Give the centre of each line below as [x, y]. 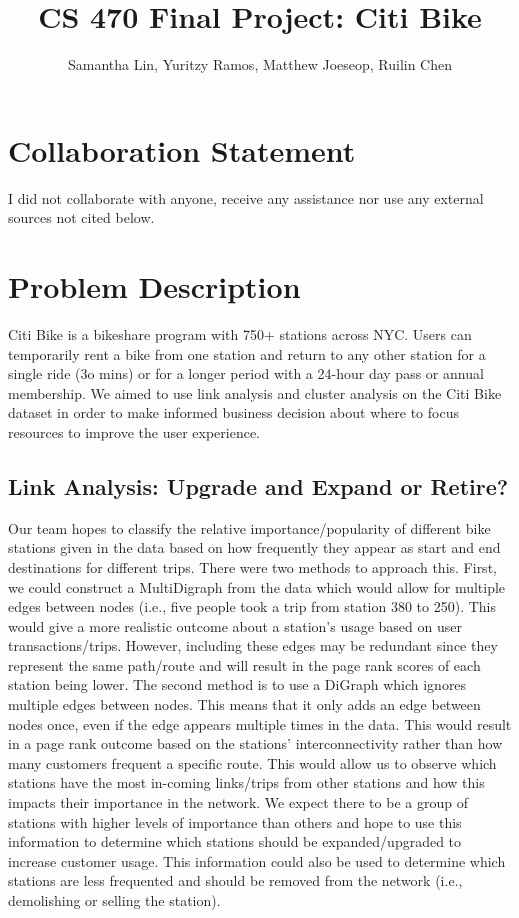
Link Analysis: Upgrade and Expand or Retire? [258, 485]
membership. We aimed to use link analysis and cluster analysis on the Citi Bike [255, 392]
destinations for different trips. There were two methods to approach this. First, [252, 566]
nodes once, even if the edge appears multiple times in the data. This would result [260, 723]
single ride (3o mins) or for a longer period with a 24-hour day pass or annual [246, 373]
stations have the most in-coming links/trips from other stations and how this [246, 782]
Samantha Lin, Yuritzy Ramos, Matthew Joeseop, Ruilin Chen [260, 64]
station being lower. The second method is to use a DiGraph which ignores [237, 684]
